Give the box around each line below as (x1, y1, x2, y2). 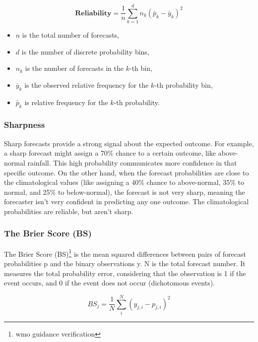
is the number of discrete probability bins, (21, 46, 149, 57)
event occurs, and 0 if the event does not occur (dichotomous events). (4, 278, 215, 288)
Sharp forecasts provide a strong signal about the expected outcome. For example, (4, 138, 254, 148)
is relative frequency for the (24, 97, 108, 107)
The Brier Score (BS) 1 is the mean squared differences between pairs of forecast (4, 247, 246, 259)
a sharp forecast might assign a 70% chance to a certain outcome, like (4, 148, 216, 158)
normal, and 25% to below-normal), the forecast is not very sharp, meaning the (4, 186, 245, 197)
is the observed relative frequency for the (24, 79, 149, 90)
